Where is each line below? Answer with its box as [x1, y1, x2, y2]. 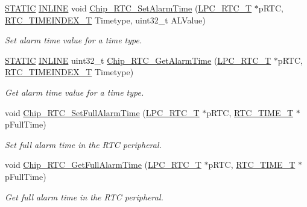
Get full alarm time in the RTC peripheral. [5, 190, 163, 203]
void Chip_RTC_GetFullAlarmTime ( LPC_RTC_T [5, 158, 201, 171]
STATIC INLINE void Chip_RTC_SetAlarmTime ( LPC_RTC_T [5, 2, 252, 14]
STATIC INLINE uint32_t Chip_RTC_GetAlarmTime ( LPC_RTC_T [5, 54, 271, 66]
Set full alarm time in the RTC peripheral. [5, 138, 162, 150]
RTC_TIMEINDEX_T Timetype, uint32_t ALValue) [5, 13, 206, 26]
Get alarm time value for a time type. [5, 85, 144, 98]
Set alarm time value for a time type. [5, 34, 142, 46]
